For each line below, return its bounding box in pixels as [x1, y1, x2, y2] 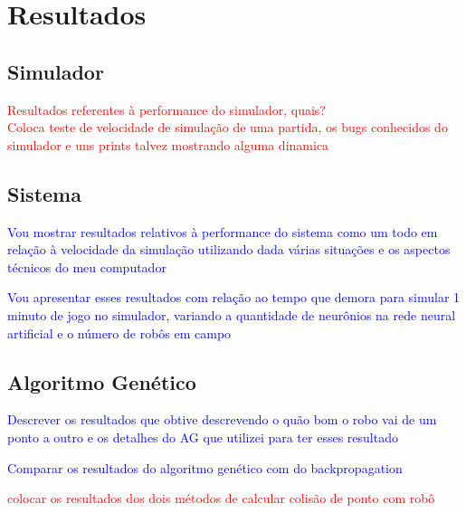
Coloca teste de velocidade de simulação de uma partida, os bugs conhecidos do [7, 118, 448, 137]
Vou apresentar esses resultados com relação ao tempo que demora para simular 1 [7, 288, 461, 307]
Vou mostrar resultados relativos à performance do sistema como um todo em [7, 222, 438, 241]
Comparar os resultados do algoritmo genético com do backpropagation [7, 458, 403, 477]
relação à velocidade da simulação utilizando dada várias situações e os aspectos [7, 240, 451, 259]
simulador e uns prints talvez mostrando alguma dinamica [7, 135, 329, 154]
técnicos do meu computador [7, 257, 166, 276]
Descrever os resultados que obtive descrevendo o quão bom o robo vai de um [7, 410, 437, 429]
